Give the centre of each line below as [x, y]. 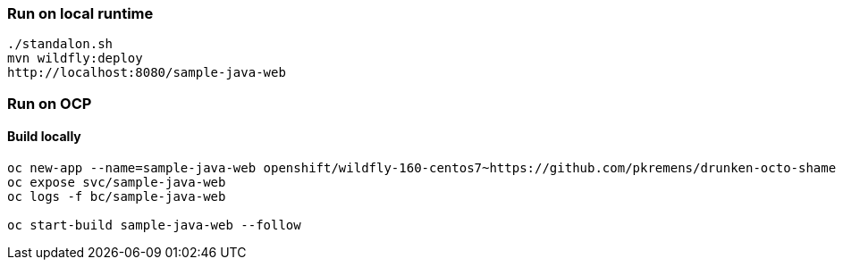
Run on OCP [50, 103]
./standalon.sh [60, 44]
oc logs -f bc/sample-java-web [117, 196]
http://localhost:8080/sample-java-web [147, 73]
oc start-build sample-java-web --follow [154, 225]
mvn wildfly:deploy [75, 58]
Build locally [44, 137]
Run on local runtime [80, 13]
